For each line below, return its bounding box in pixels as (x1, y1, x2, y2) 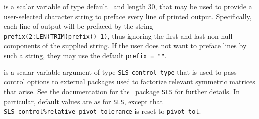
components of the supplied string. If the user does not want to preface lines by (4, 40, 247, 51)
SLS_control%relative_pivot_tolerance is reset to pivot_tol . (4, 106, 201, 116)
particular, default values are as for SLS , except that (4, 96, 163, 106)
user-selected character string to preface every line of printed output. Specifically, (4, 11, 252, 21)
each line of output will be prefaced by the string (4, 21, 153, 31)
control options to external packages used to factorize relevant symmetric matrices (4, 76, 255, 87)
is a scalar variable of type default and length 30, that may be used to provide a (4, 1, 252, 11)
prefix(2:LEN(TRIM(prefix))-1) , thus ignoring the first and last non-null (4, 30, 233, 41)
